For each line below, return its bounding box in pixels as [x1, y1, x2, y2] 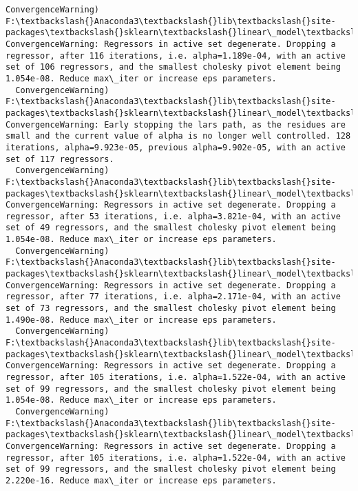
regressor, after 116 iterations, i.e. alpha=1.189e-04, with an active [6, 50, 346, 61]
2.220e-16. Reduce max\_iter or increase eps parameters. [6, 475, 277, 485]
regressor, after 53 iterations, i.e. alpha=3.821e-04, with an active [6, 211, 341, 221]
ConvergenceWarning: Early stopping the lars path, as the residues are [6, 119, 346, 130]
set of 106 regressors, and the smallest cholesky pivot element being [6, 62, 341, 72]
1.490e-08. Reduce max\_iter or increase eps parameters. [6, 314, 277, 325]
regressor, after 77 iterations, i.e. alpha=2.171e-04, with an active [6, 292, 341, 302]
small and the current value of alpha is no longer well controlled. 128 [6, 131, 351, 141]
